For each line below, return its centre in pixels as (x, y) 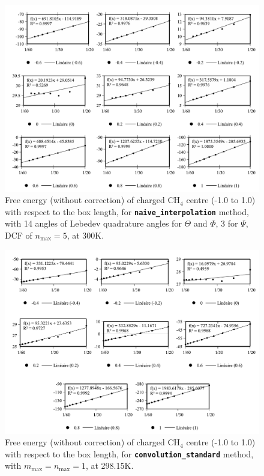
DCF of (19, 235)
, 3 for (227, 223)
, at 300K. (85, 235)
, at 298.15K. (109, 465)
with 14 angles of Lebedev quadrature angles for (93, 223)
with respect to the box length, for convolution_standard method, (129, 453)
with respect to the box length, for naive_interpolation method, (127, 211)
